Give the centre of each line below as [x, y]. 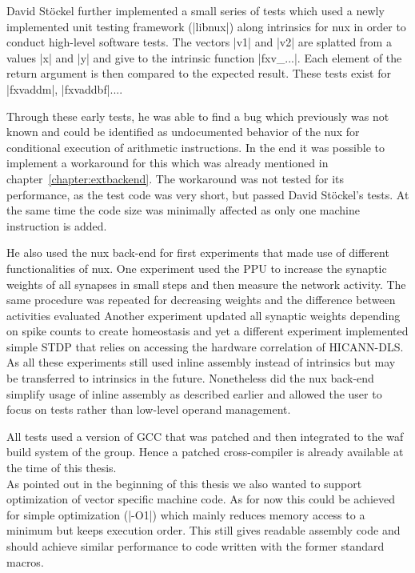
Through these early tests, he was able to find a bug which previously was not [198, 116]
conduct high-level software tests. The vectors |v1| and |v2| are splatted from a [199, 42]
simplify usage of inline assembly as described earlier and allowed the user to [194, 393]
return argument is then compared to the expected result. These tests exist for [199, 73]
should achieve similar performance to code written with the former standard [196, 546]
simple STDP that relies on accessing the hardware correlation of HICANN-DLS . [205, 346]
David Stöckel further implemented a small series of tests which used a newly [196, 10]
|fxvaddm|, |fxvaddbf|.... [65, 88]
